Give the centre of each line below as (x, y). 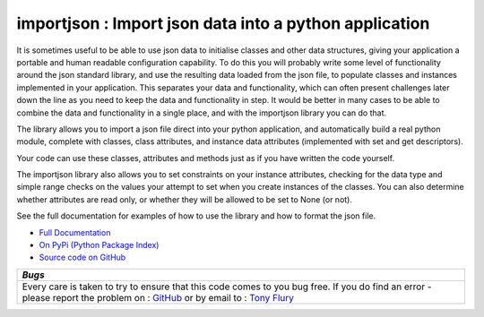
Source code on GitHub (82, 257)
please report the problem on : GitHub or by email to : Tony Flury (158, 297)
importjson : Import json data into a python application (223, 23)
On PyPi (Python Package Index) (99, 245)
